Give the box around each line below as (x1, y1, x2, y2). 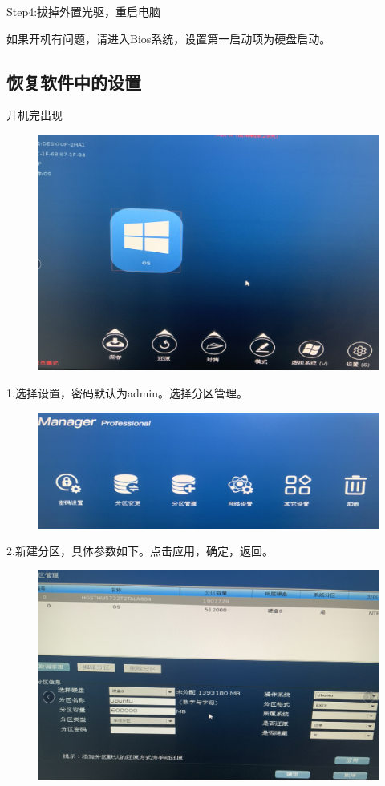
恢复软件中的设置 (6, 69, 141, 94)
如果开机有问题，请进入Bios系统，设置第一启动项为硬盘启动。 (6, 30, 331, 46)
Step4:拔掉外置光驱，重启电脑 (6, 3, 161, 19)
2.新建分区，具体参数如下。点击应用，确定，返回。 (6, 542, 274, 559)
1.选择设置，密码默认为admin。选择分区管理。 (6, 384, 249, 401)
